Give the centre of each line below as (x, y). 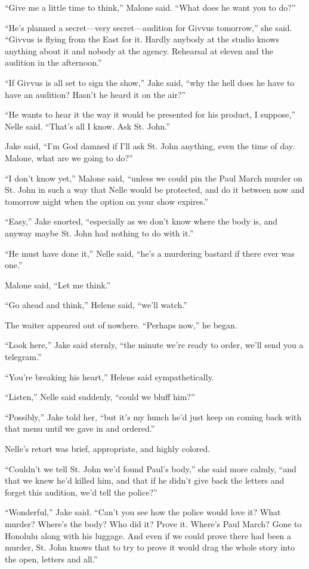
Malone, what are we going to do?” (69, 157)
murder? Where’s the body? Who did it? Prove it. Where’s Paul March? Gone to (153, 524)
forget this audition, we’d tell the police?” (81, 492)
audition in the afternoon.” (53, 62)
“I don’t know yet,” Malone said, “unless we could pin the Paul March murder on (154, 178)
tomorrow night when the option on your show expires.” (106, 201)
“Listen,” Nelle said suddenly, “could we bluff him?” (100, 397)
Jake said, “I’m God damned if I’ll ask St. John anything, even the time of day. (150, 146)
